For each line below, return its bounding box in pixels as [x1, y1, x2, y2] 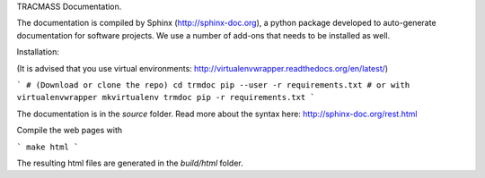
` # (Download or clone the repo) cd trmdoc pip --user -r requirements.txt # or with [16, 80, 410, 89]
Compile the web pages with [16, 125, 123, 136]
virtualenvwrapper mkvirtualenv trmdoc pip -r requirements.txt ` [16, 92, 316, 103]
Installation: [16, 47, 60, 57]
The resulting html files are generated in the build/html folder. [16, 157, 244, 168]
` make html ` [16, 141, 79, 152]
